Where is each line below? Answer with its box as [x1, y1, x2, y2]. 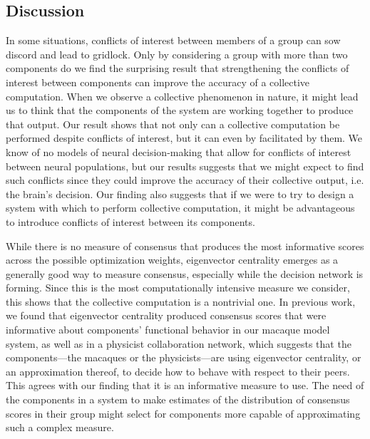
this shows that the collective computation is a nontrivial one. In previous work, [6, 294, 356, 309]
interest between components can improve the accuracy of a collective [6, 74, 310, 89]
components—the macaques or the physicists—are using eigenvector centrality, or [6, 350, 361, 365]
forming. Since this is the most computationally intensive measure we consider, [6, 280, 350, 295]
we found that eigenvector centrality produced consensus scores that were [6, 308, 327, 323]
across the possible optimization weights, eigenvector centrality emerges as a [6, 252, 339, 267]
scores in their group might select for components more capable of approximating [6, 406, 361, 420]
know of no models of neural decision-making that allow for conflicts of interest [6, 144, 351, 159]
